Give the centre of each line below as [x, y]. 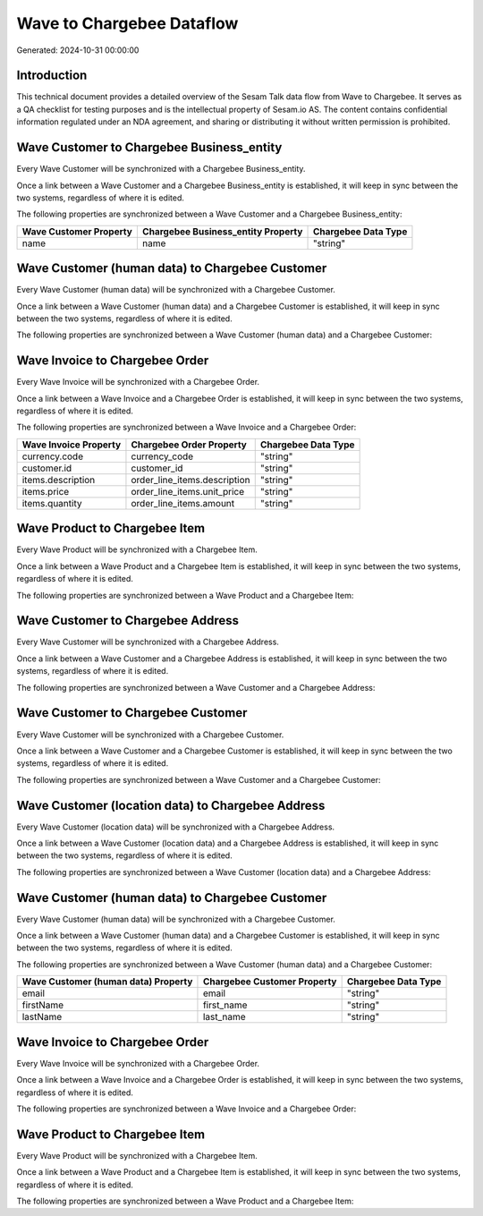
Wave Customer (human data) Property [107, 982]
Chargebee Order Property [189, 445]
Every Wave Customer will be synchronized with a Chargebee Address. [148, 642]
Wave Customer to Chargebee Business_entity [149, 148]
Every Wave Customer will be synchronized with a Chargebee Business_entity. [161, 169]
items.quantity [52, 503]
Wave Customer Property [77, 231]
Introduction [52, 76]
